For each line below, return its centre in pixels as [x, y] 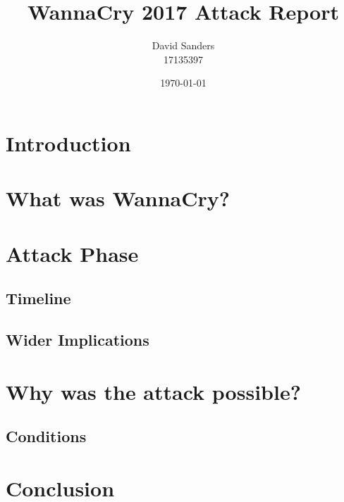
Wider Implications [78, 340]
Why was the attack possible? [153, 391]
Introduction [68, 143]
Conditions [46, 436]
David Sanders [183, 45]
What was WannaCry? [118, 198]
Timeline [38, 298]
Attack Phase [72, 253]
